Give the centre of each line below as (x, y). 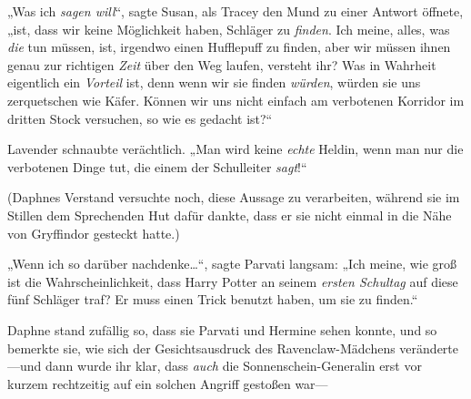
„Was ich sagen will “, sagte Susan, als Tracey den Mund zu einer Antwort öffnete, (235, 11)
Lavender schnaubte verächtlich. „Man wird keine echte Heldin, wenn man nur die (235, 149)
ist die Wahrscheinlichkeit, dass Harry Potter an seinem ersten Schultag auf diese (233, 281)
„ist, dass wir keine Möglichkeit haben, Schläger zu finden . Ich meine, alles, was (229, 29)
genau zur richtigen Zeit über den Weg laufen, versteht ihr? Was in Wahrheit (222, 64)
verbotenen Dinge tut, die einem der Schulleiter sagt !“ (157, 166)
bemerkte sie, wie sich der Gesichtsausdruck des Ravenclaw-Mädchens (201, 348)
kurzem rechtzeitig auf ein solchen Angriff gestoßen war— (168, 383)
